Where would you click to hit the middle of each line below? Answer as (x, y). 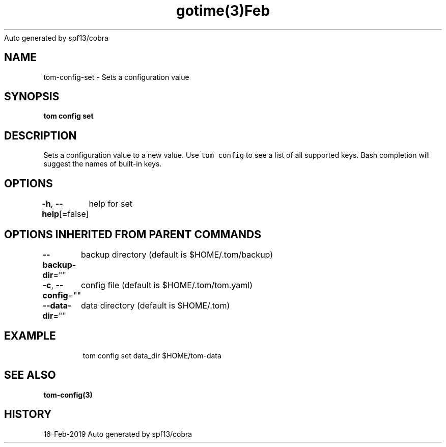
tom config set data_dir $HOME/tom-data (152, 355)
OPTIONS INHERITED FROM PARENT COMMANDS (133, 234)
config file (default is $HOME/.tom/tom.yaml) (167, 285)
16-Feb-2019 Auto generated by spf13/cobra (118, 434)
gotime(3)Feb (223, 11)
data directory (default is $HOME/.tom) (156, 305)
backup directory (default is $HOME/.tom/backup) (177, 254)
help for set (110, 204)
